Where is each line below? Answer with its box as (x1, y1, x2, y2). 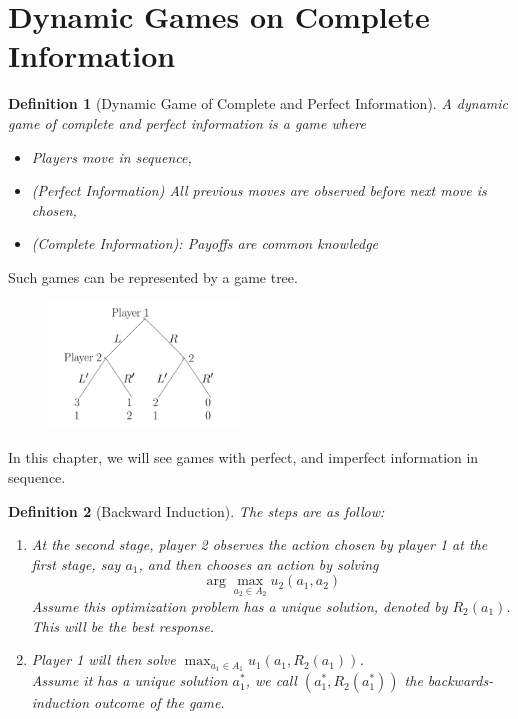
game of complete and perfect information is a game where (8, 112, 367, 133)
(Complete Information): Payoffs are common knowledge (31, 233, 379, 254)
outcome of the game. (94, 692, 225, 713)
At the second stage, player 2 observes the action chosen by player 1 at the (31, 534, 488, 555)
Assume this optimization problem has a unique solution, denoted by (31, 596, 448, 617)
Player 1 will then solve (31, 649, 176, 670)
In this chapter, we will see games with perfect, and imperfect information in (8, 447, 479, 468)
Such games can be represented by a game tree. (8, 266, 298, 287)
